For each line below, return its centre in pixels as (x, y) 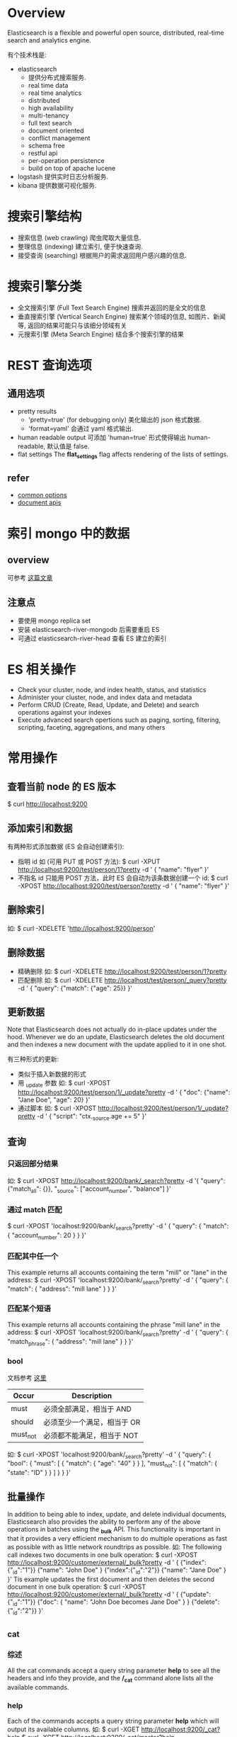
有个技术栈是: (27, 55)
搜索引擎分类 (45, 287)
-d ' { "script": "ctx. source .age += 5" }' (92, 1117)
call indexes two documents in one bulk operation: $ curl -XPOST (103, 1555)
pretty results (37, 411)
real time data (48, 85)
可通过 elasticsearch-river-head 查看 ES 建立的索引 (92, 638)
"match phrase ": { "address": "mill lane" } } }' (70, 1342)
